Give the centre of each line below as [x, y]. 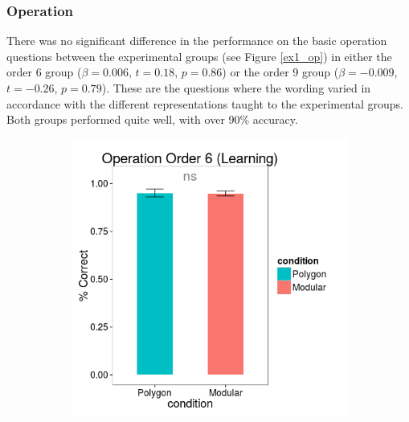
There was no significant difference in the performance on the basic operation [197, 41]
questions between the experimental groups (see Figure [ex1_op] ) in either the [199, 56]
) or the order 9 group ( [280, 72]
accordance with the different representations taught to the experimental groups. [205, 103]
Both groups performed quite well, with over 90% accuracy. [152, 119]
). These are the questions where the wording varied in [236, 88]
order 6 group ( [44, 72]
